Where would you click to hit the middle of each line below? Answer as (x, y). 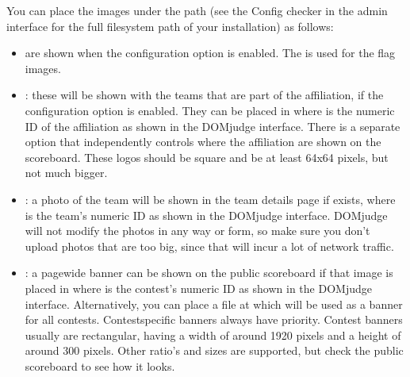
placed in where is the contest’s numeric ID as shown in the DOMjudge (198, 288)
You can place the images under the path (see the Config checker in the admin (197, 10)
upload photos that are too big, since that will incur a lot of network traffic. (209, 246)
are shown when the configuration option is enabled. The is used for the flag (210, 53)
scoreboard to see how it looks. (100, 365)
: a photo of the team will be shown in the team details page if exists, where (210, 199)
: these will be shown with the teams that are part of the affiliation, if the (204, 95)
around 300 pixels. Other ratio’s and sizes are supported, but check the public (214, 350)
